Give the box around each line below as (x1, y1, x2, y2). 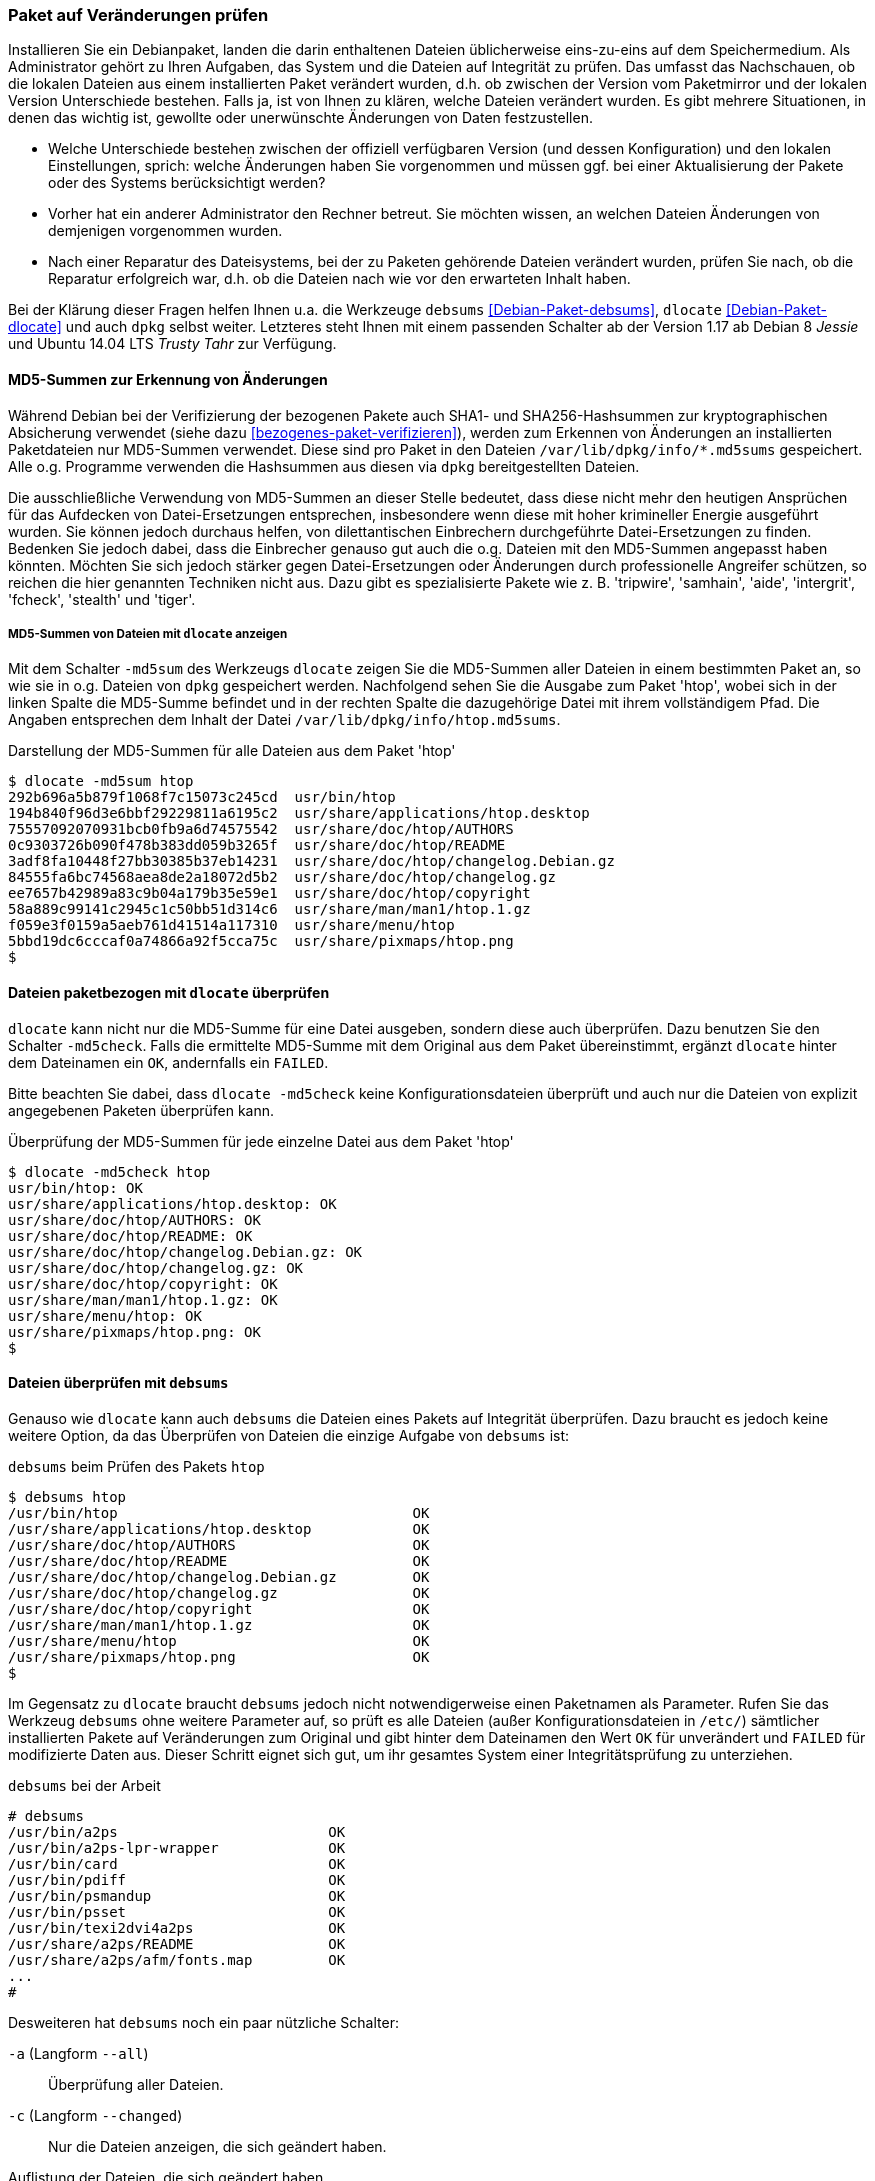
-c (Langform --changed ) (8, 2106, 183, 2124)
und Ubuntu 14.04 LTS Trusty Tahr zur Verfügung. (8, 335, 337, 353)
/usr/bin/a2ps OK (8, 1823, 346, 1840)
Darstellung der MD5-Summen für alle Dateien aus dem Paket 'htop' (8, 742, 456, 760)
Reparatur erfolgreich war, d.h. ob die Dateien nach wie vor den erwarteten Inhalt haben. (48, 270, 631, 288)
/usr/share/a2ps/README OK (8, 1935, 346, 1952)
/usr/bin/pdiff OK (8, 1871, 346, 1888)
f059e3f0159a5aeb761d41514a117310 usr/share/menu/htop (8, 917, 455, 934)
